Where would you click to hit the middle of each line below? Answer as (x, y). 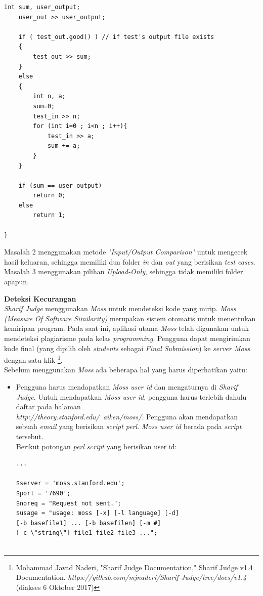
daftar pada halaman (48, 407)
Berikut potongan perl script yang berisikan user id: (96, 446)
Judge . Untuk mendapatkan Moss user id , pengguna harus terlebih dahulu (131, 396)
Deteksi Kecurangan (40, 298)
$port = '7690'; (43, 493)
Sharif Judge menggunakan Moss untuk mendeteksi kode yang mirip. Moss (120, 308)
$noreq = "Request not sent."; (69, 503)
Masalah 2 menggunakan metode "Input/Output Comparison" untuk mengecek (126, 252)
